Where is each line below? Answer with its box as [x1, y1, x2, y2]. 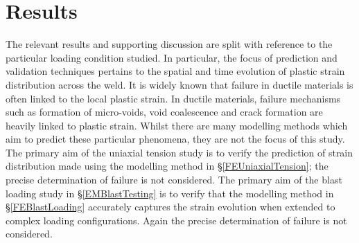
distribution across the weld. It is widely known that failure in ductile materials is [6, 77, 353, 91]
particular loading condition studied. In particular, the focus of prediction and [6, 50, 338, 64]
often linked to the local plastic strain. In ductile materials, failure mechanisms [6, 91, 341, 105]
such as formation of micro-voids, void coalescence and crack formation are [6, 105, 323, 119]
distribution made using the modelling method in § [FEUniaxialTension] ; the [6, 159, 329, 173]
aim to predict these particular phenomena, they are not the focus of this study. [6, 132, 345, 146]
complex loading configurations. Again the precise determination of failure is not [6, 213, 347, 227]
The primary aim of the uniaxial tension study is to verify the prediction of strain [6, 145, 353, 159]
